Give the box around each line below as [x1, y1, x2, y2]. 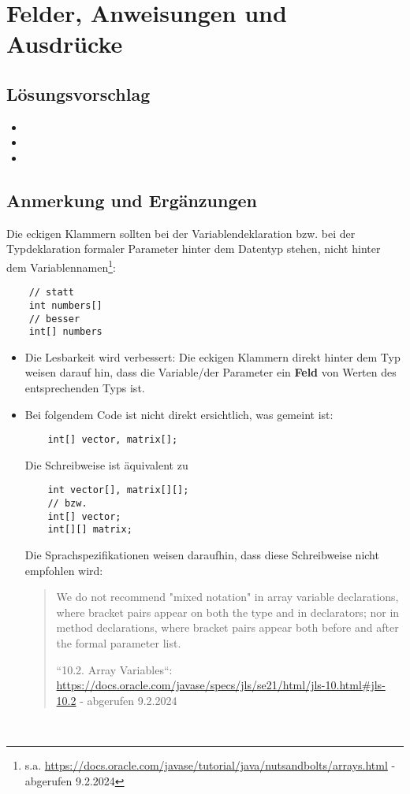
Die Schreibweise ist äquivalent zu [24, 456, 188, 473]
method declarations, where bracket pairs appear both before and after [56, 619, 399, 636]
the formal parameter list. [56, 635, 181, 651]
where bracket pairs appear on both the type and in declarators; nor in [56, 603, 400, 620]
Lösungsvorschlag [6, 81, 151, 106]
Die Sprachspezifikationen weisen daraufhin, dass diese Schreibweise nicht [24, 547, 379, 563]
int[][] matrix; [47, 524, 132, 536]
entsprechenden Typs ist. [24, 380, 145, 395]
